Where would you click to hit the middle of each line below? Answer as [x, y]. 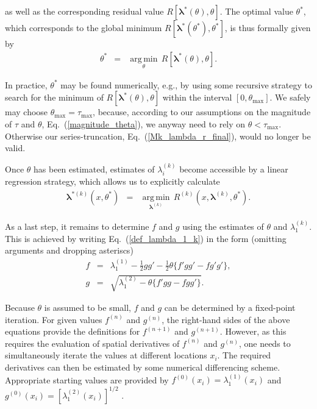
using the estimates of [223, 226]
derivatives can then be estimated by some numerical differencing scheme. [143, 367]
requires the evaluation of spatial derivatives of [92, 343]
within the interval [197, 97]
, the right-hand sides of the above [226, 319]
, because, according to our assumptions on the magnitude [202, 112]
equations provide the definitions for [73, 331]
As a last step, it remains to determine [77, 226]
